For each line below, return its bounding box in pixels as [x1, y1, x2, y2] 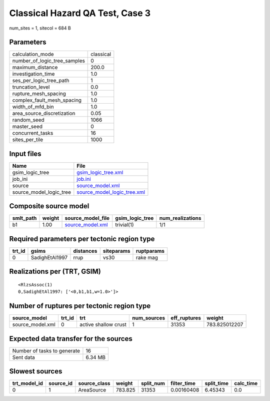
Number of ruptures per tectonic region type [9, 302, 151, 310]
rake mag [135, 254, 158, 261]
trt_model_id [12, 380, 43, 387]
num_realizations [159, 215, 201, 222]
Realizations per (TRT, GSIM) [9, 267, 101, 276]
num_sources [131, 314, 165, 321]
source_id [48, 380, 72, 387]
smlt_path [12, 215, 37, 222]
